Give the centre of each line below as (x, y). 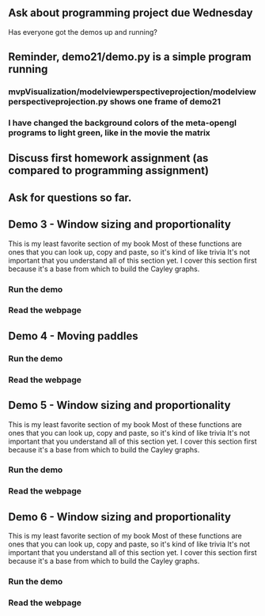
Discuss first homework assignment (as (108, 159)
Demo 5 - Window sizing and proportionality (119, 405)
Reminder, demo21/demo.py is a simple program (130, 57)
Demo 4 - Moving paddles (73, 336)
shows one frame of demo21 (165, 102)
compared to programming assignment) (109, 170)
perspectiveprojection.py (58, 102)
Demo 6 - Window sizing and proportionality (120, 517)
